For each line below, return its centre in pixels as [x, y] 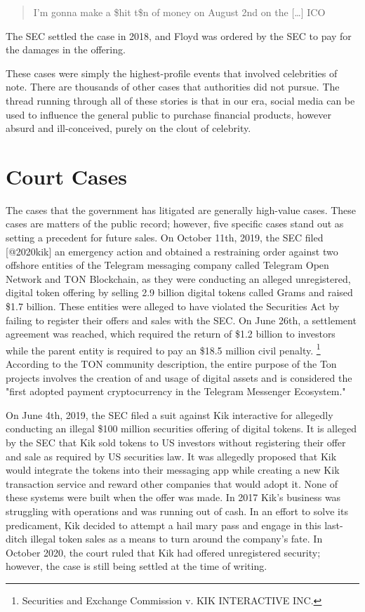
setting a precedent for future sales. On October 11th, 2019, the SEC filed [165, 238]
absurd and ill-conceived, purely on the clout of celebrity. [128, 128]
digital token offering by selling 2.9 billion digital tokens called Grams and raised [179, 292]
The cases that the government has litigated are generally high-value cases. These [181, 209]
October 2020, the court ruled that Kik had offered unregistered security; [163, 552]
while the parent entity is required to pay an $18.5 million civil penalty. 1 [163, 349]
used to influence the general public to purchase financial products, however [168, 114]
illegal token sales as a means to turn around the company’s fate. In [177, 539]
